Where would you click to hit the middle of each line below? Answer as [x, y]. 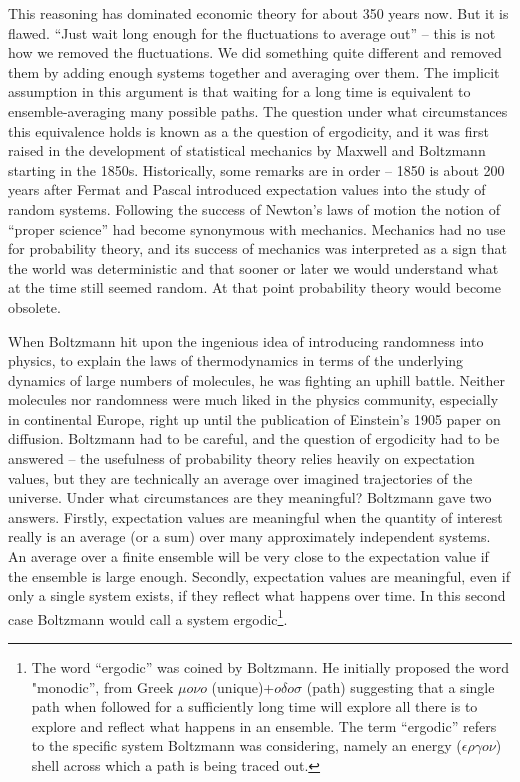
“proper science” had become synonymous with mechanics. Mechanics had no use [257, 228]
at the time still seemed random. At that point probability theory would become [254, 287]
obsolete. [34, 306]
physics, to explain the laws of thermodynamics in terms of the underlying [236, 360]
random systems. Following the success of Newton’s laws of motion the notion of [254, 208]
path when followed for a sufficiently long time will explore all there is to [254, 706]
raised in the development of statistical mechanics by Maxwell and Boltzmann [247, 150]
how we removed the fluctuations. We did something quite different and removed [255, 52]
